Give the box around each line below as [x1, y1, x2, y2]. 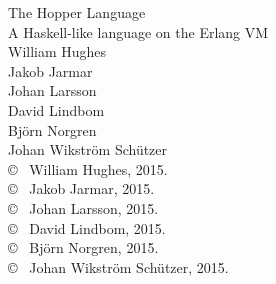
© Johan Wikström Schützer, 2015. [8, 256, 229, 277]
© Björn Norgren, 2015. [8, 237, 159, 258]
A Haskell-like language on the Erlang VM [8, 21, 269, 42]
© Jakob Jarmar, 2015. [8, 178, 155, 199]
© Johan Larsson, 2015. [8, 197, 159, 218]
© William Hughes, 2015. [8, 158, 168, 179]
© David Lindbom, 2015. [8, 217, 166, 238]
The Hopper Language [8, 2, 146, 22]
